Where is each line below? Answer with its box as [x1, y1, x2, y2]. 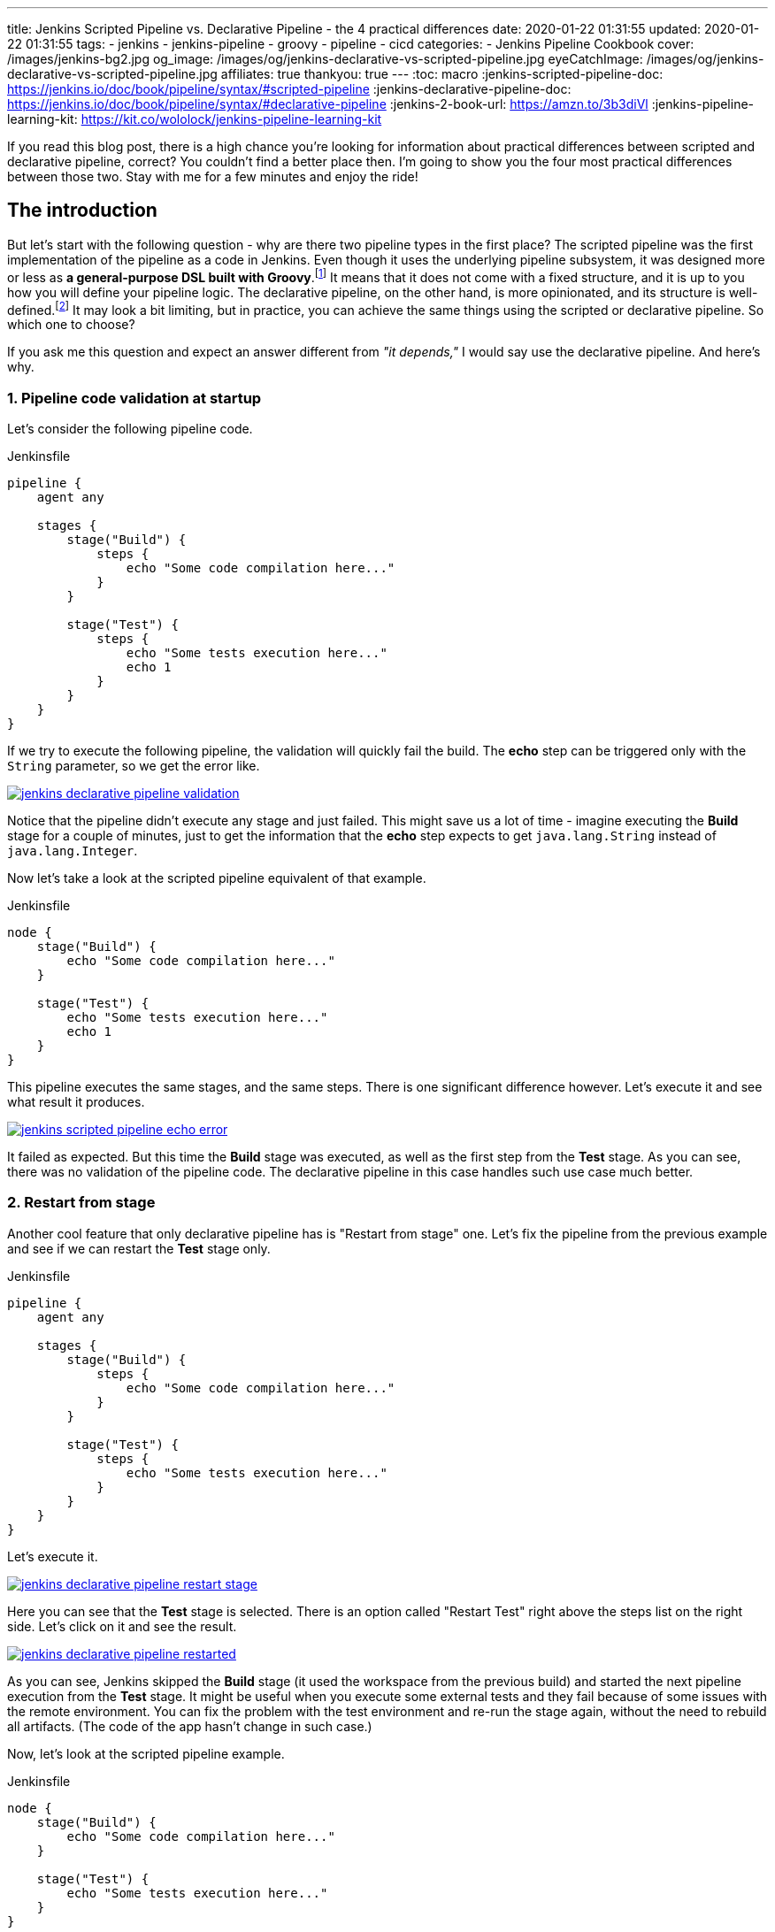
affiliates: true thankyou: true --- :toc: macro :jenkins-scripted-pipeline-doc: [220, 66, 664, 81]
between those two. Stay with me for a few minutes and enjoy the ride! [7, 169, 418, 184]
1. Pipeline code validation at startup [7, 388, 262, 407]
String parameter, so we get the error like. [7, 757, 260, 773]
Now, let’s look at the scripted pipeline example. [7, 1745, 285, 1761]
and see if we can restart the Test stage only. [7, 1240, 271, 1256]
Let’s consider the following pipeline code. [7, 420, 253, 436]
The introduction [7, 199, 157, 222]
